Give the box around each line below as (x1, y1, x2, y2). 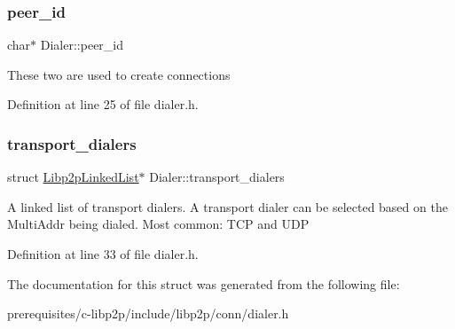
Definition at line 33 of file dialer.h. (7, 245, 199, 262)
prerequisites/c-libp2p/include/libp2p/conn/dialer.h (7, 304, 289, 323)
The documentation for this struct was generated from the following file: (7, 274, 400, 293)
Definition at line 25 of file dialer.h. (7, 95, 199, 114)
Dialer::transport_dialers (149, 168, 285, 186)
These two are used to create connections (7, 65, 231, 83)
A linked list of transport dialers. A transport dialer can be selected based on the (7, 197, 448, 215)
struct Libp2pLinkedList (7, 168, 139, 186)
